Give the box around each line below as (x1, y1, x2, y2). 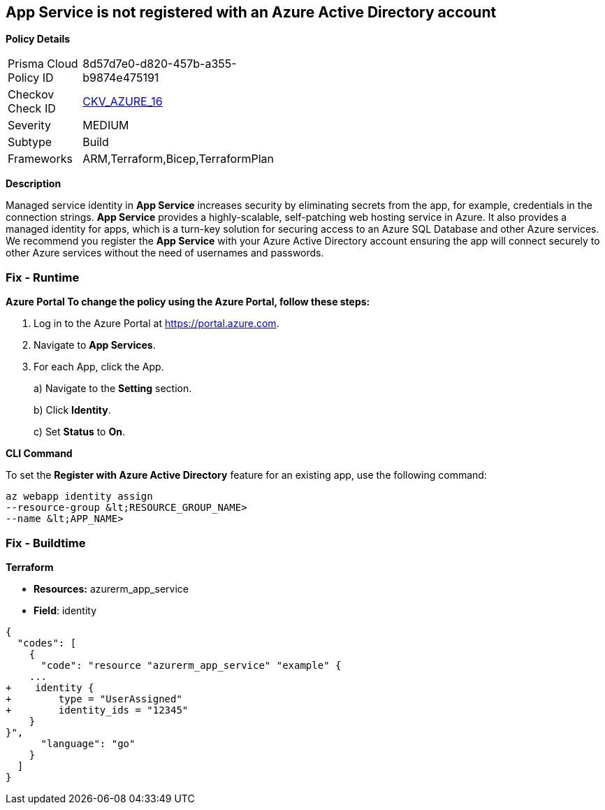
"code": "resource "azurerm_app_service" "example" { (41, 659, 342, 671)
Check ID (8, 101, 56, 116)
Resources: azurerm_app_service (34, 582, 189, 595)
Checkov (8, 87, 54, 102)
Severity (8, 118, 51, 133)
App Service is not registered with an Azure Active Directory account (6, 3, 497, 21)
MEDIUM (82, 118, 129, 133)
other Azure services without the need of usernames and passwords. (6, 247, 324, 259)
